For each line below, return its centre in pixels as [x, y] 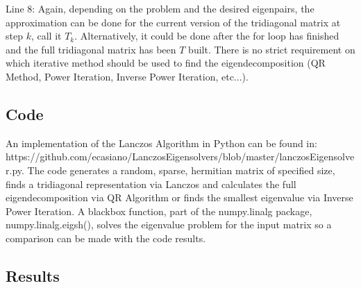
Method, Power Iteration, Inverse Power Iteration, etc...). [127, 76]
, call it [46, 36]
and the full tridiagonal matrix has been [91, 49]
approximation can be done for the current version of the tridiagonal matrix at [173, 22]
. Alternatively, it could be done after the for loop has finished [207, 36]
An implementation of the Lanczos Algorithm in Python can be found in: [161, 143]
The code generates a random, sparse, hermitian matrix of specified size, [181, 170]
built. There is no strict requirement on [272, 49]
